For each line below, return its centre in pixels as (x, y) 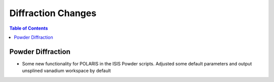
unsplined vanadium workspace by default (66, 71)
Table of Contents (29, 28)
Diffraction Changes (53, 13)
